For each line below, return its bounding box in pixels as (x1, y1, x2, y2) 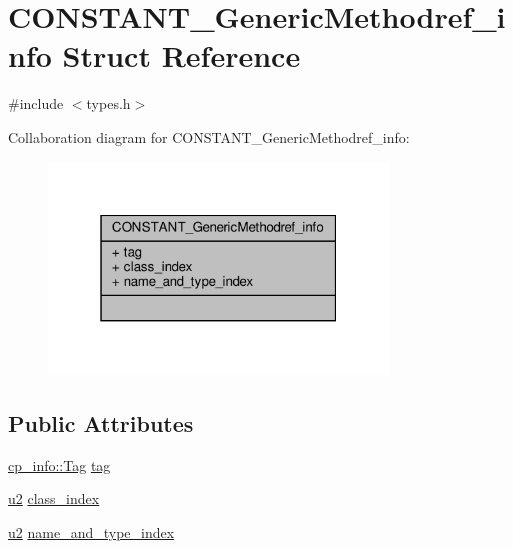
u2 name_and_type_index (8, 521, 175, 542)
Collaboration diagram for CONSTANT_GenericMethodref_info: (8, 126, 410, 147)
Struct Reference (62, 35, 301, 76)
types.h (86, 93, 131, 114)
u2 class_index (8, 488, 100, 509)
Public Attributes (8, 407, 194, 438)
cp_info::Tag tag (8, 454, 111, 475)
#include (8, 93, 64, 114)
